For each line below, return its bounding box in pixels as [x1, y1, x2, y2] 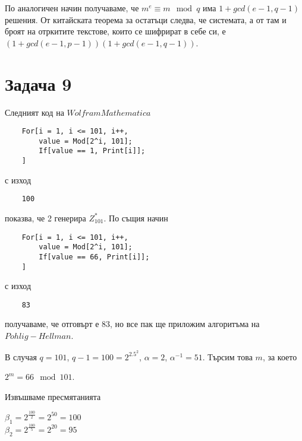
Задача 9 [5, 71, 72, 96]
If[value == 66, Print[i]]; [39, 252, 150, 261]
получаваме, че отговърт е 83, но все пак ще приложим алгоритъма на [5, 318, 260, 330]
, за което [262, 350, 297, 363]
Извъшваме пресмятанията [5, 390, 101, 402]
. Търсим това [202, 350, 253, 363]
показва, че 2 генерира [5, 211, 86, 224]
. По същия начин [103, 211, 168, 224]
